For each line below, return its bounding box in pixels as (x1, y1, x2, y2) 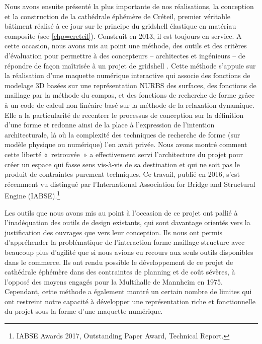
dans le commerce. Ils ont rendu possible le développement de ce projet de (5, 256, 233, 267)
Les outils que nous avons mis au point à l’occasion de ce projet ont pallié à (5, 207, 238, 218)
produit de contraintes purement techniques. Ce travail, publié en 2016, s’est (5, 169, 240, 179)
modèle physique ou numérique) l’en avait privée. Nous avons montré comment (5, 139, 247, 150)
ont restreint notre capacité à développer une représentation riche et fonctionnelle (5, 296, 255, 306)
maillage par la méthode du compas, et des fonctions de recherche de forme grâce (5, 90, 254, 100)
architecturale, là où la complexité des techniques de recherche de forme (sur (5, 129, 240, 140)
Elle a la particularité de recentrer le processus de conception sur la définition (5, 109, 244, 120)
